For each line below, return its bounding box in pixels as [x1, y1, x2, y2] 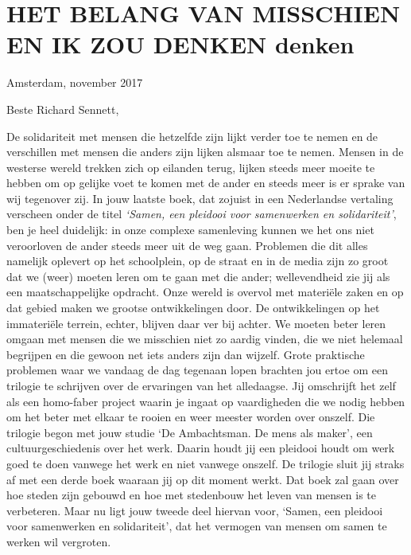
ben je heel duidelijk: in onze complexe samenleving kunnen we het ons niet [6, 221, 374, 238]
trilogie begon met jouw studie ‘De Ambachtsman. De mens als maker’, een [6, 424, 373, 440]
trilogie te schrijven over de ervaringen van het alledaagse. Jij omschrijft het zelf [6, 377, 396, 393]
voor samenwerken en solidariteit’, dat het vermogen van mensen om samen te [6, 518, 387, 534]
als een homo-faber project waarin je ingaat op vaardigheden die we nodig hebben [6, 393, 405, 409]
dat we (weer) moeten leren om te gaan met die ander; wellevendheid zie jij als [6, 268, 390, 284]
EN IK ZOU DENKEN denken [6, 28, 355, 61]
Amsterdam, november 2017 [6, 74, 143, 91]
